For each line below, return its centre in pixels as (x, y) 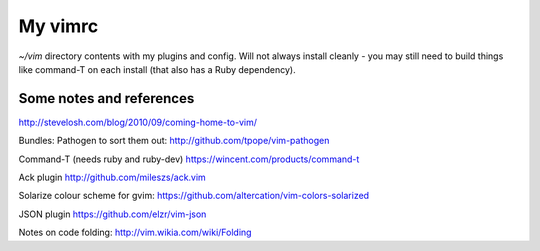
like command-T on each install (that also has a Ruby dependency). (157, 69)
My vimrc (58, 26)
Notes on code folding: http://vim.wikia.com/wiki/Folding (135, 232)
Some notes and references (106, 98)
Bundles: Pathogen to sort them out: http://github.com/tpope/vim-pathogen (174, 141)
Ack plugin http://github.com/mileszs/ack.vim (112, 177)
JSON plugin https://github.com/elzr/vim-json (112, 214)
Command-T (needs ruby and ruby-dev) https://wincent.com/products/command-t (189, 159)
